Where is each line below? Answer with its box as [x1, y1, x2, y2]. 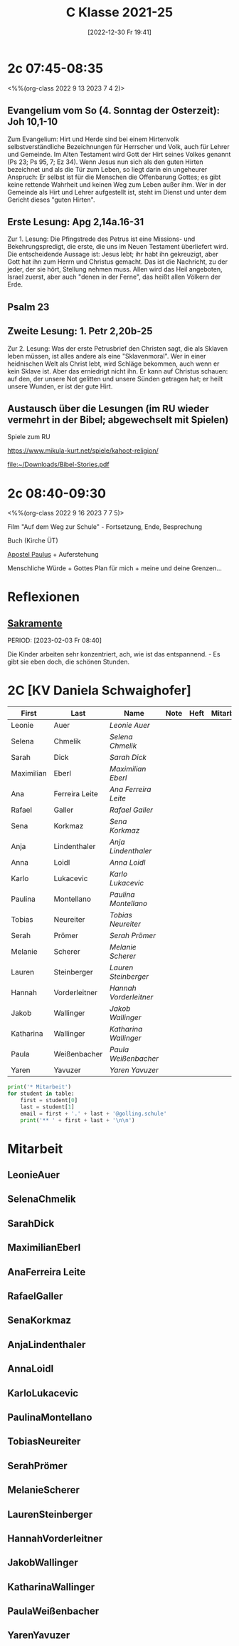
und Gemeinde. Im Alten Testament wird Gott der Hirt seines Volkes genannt [7, 150, 231, 158]
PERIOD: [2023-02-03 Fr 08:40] [7, 636, 102, 645]
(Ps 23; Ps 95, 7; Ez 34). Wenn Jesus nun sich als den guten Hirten [7, 158, 204, 166]
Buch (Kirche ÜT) [7, 536, 58, 545]
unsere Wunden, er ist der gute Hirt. [7, 382, 113, 391]
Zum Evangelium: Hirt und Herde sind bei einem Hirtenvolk [7, 135, 179, 143]
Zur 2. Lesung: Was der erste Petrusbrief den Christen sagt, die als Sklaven [7, 344, 228, 353]
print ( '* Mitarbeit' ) [7, 1084, 72, 1091]
